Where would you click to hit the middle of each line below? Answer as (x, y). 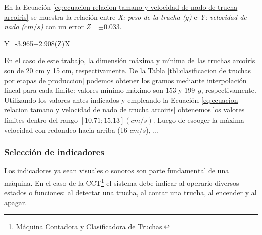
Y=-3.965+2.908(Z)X (37, 43)
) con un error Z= (68, 26)
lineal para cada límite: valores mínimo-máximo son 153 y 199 (100, 90)
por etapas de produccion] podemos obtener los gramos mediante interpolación (125, 80)
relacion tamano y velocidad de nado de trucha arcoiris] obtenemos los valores (124, 110)
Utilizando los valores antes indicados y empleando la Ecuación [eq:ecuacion (121, 100)
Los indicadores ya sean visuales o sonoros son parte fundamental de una (117, 171)
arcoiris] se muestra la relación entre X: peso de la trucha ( (95, 16)
